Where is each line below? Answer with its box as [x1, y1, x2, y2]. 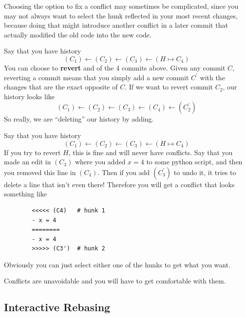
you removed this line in [4, 167, 76, 177]
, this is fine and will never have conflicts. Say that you [68, 147, 233, 157]
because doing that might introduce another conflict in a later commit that [4, 20, 228, 30]
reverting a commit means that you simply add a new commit [4, 72, 189, 82]
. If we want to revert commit [125, 82, 213, 92]
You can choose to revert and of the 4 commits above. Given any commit [4, 62, 226, 72]
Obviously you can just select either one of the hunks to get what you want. [4, 259, 231, 269]
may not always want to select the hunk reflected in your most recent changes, [4, 10, 238, 20]
